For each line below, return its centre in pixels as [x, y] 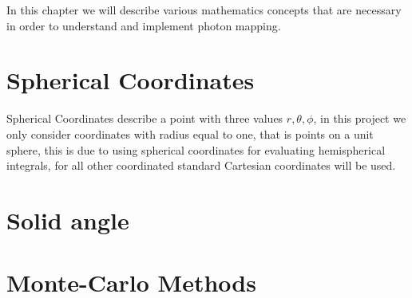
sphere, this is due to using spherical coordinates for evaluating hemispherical [196, 149]
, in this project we [360, 118]
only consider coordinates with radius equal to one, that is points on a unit [190, 133]
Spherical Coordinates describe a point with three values [145, 118]
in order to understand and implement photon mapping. [144, 25]
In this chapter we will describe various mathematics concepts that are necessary [204, 10]
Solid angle [68, 220]
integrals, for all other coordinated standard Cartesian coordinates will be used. [201, 165]
